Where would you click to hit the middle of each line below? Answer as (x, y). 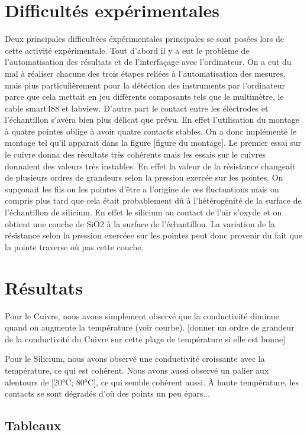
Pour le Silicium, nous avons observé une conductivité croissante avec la (135, 359)
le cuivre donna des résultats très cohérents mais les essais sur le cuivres (135, 154)
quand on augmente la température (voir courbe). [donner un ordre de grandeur (150, 327)
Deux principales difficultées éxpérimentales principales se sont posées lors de (144, 39)
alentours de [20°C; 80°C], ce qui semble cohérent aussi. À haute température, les (152, 382)
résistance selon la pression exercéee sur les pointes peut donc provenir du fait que (153, 235)
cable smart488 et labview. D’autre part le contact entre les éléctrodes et (137, 108)
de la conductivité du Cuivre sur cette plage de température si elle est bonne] (145, 338)
